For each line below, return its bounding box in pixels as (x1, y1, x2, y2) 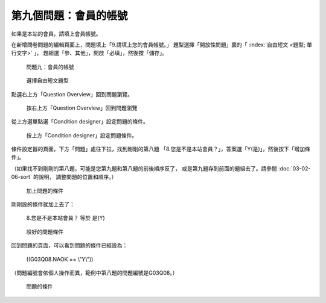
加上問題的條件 (26, 187, 63, 194)
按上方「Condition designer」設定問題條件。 (26, 131, 138, 139)
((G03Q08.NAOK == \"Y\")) (26, 255, 94, 263)
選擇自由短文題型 (26, 77, 69, 84)
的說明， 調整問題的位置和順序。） (33, 173, 117, 181)
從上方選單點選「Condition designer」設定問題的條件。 (11, 118, 149, 125)
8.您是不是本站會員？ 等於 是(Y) (26, 214, 105, 222)
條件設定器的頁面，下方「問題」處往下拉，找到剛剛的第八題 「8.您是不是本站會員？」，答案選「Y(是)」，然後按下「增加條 (11, 145, 311, 153)
